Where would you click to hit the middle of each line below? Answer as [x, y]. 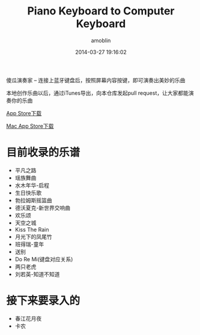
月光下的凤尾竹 [33, 237]
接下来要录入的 [43, 301]
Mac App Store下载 [30, 126]
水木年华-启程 [32, 185]
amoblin [101, 40]
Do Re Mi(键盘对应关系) [44, 259]
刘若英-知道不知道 [37, 274]
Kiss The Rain [32, 229]
